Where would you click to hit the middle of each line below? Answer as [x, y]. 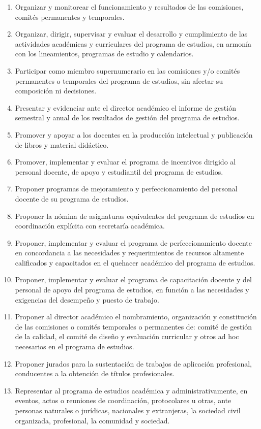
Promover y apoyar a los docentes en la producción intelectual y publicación [134, 134]
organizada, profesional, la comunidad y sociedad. [92, 420]
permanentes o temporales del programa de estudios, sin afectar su [119, 80]
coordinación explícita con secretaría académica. [90, 226]
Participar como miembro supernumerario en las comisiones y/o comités [127, 70]
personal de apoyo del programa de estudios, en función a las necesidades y [132, 290]
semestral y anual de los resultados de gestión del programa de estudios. [127, 118]
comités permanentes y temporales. [70, 16]
